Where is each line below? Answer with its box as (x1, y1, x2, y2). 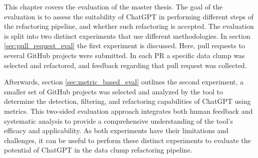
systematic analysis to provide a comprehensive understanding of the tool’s (4, 115, 233, 126)
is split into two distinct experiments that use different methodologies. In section (4, 30, 251, 41)
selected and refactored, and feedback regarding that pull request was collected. (4, 60, 247, 70)
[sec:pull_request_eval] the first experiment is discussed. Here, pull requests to (4, 40, 245, 51)
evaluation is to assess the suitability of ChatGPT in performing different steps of (4, 11, 254, 21)
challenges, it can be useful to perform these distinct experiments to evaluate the (4, 135, 251, 145)
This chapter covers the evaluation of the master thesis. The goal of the (4, 1, 223, 11)
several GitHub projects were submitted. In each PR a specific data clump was (4, 50, 245, 60)
